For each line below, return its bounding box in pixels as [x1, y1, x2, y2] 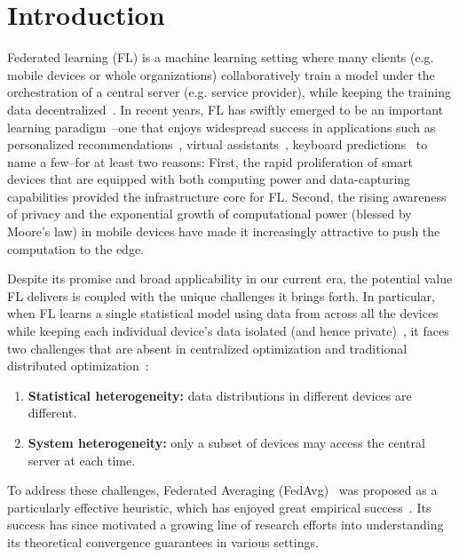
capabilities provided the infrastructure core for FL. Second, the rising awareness [7, 187, 447, 205]
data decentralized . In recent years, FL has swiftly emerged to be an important [7, 99, 444, 118]
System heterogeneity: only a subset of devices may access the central [28, 434, 425, 451]
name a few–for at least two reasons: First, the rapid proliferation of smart [7, 152, 414, 171]
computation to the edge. [7, 239, 144, 258]
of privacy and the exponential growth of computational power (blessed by [7, 204, 412, 223]
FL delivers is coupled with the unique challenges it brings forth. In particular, [7, 286, 435, 305]
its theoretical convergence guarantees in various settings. [7, 532, 319, 551]
